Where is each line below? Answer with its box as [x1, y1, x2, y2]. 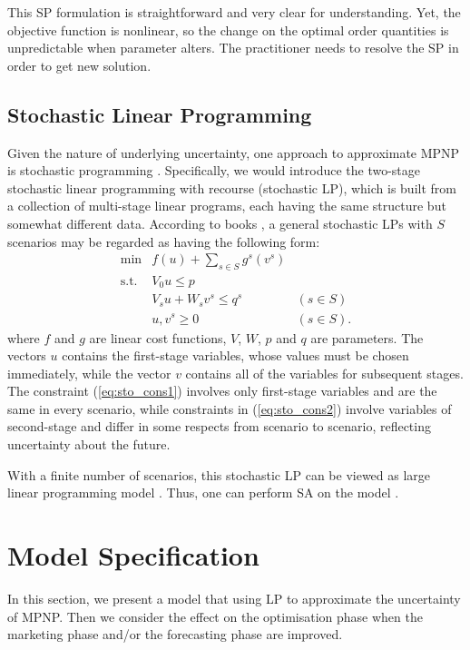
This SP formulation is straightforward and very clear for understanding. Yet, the [7, 3, 461, 21]
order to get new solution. [7, 55, 152, 74]
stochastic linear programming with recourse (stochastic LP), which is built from [7, 178, 456, 197]
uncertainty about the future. [7, 435, 171, 454]
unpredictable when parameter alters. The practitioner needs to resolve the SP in [7, 38, 459, 57]
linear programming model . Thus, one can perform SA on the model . [7, 483, 399, 502]
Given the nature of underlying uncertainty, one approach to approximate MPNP [7, 143, 460, 162]
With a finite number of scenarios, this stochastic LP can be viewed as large [7, 465, 431, 484]
